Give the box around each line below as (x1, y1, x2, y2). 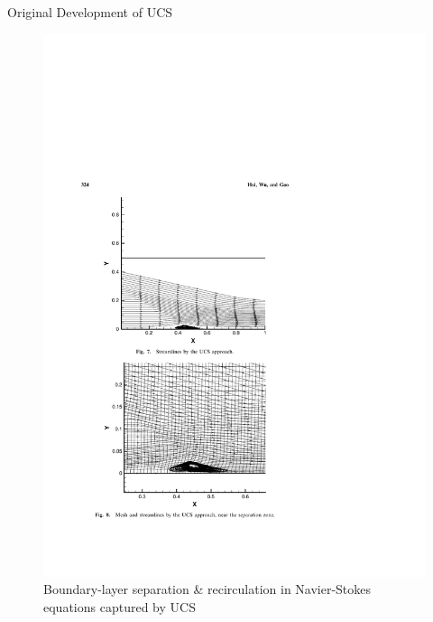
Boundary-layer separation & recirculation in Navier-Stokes (43, 580, 372, 598)
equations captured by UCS (43, 597, 196, 616)
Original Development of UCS (7, 3, 173, 21)
